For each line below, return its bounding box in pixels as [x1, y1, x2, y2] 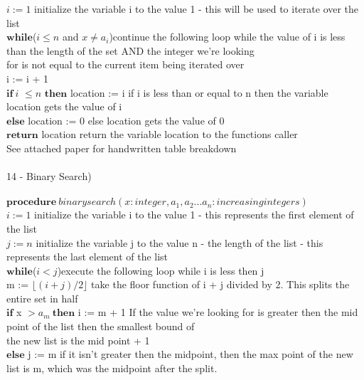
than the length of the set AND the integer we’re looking [6, 43, 255, 58]
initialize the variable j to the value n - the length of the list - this [36, 235, 323, 250]
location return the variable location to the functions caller [41, 127, 298, 142]
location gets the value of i [6, 99, 122, 114]
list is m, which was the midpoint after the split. [6, 360, 218, 375]
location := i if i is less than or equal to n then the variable [70, 85, 328, 100]
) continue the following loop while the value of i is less [109, 29, 346, 44]
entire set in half [6, 290, 78, 305]
